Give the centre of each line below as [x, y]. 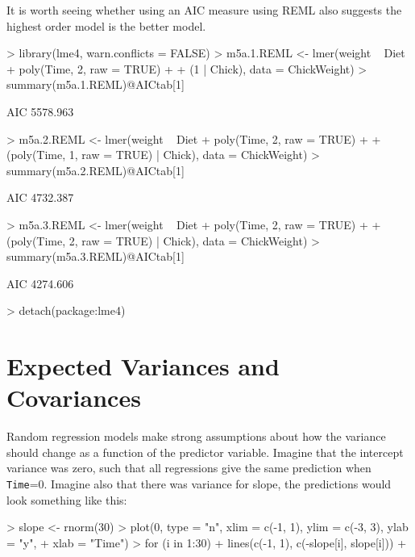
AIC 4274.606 [40, 283]
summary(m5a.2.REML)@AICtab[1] [95, 170]
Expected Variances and [143, 366]
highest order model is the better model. [106, 25]
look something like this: [67, 499]
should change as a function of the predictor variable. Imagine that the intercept [205, 452]
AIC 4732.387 [40, 197]
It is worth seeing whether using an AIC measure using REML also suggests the [204, 10]
